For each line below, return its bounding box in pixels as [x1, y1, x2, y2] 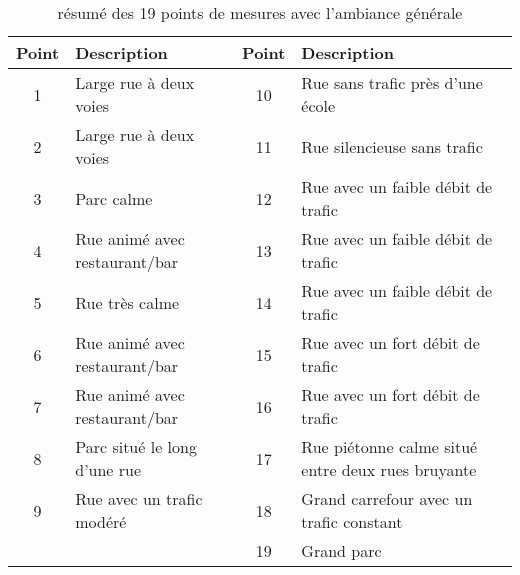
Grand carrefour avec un [301, 487, 473, 510]
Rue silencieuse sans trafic [301, 134, 483, 158]
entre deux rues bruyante [301, 458, 477, 481]
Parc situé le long [75, 435, 197, 458]
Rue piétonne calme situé [301, 435, 478, 458]
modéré [75, 510, 127, 533]
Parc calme [75, 186, 153, 210]
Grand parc [301, 539, 382, 562]
